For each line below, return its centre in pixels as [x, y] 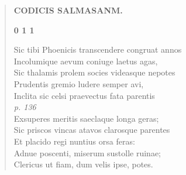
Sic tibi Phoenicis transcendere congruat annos [98, 49]
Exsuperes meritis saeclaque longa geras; [86, 118]
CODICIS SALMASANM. [68, 10]
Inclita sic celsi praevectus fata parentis [84, 95]
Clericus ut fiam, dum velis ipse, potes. [83, 164]
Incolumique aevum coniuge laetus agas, [86, 61]
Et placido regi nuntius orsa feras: [74, 141]
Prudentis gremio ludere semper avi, [79, 83]
